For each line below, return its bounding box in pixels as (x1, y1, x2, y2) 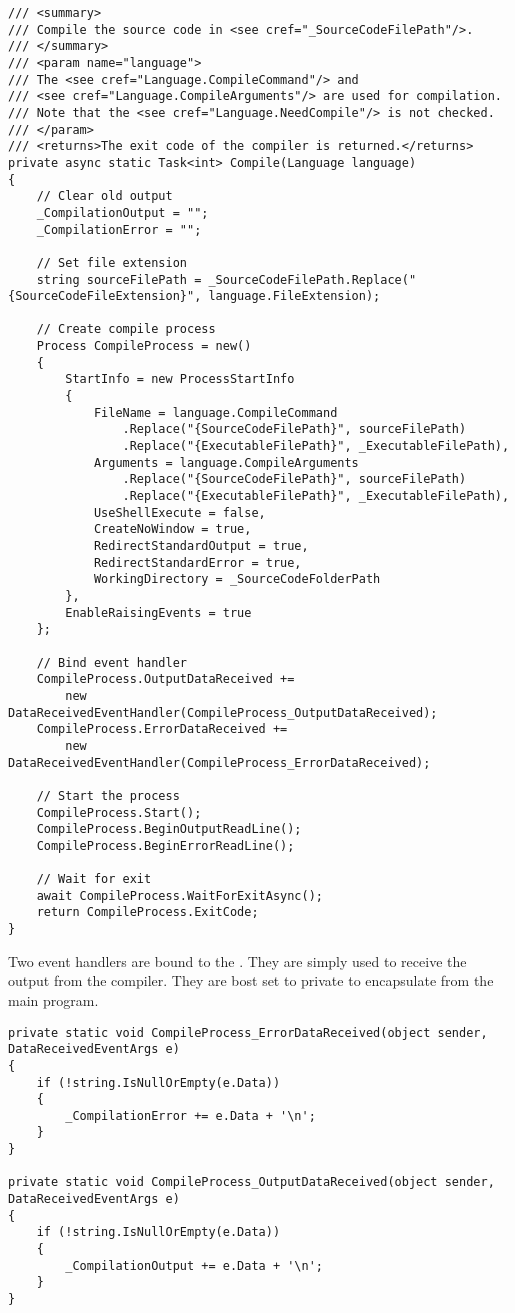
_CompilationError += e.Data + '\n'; (65, 1108, 316, 1123)
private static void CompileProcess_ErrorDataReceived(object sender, (8, 1025, 488, 1040)
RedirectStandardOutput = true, (93, 539, 309, 553)
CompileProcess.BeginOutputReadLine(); (36, 822, 302, 837)
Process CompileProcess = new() (36, 339, 252, 354)
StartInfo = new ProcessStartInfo (65, 372, 295, 387)
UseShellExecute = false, (93, 505, 266, 520)
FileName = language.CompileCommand (93, 405, 338, 420)
